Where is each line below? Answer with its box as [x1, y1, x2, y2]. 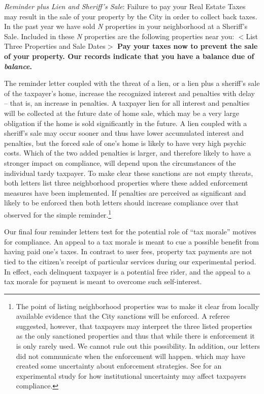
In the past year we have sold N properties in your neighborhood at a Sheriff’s [4, 21, 248, 32]
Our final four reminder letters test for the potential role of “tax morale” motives [4, 226, 256, 237]
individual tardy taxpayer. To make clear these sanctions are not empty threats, [4, 167, 253, 178]
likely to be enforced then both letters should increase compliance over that [4, 197, 239, 208]
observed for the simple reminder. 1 [4, 207, 112, 220]
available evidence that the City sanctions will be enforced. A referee [16, 311, 230, 321]
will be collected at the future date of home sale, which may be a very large [4, 107, 239, 118]
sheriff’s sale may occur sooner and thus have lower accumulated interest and [4, 128, 244, 138]
